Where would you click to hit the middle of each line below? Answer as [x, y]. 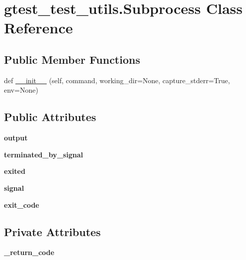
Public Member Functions [72, 59]
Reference [39, 28]
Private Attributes [52, 231]
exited [15, 171]
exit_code [22, 204]
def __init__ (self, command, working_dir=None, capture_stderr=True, [117, 80]
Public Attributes [50, 117]
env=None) [21, 90]
